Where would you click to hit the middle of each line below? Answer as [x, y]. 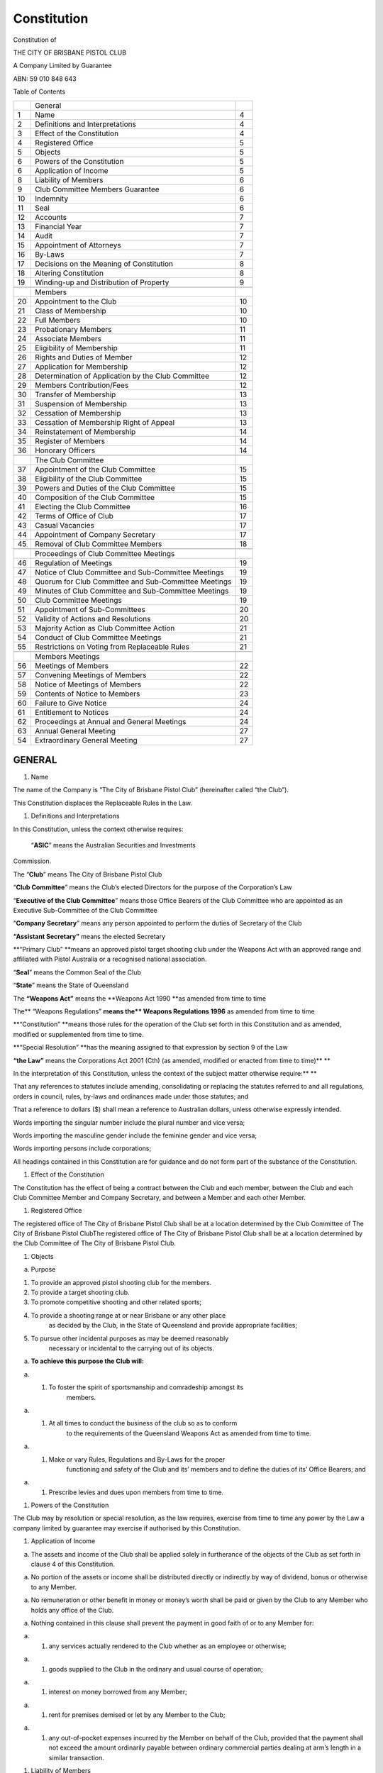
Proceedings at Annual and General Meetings [110, 721]
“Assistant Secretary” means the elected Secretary [89, 936]
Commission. [32, 861]
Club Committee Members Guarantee [97, 189]
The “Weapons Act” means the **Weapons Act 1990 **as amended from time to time [139, 998]
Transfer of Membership [75, 394]
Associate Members [68, 338]
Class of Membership [70, 311]
